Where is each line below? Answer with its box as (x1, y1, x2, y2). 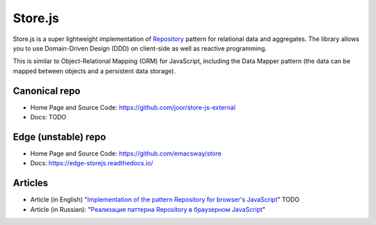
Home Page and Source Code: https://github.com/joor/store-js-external (30, 103, 236, 111)
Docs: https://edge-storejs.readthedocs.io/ (30, 159, 153, 167)
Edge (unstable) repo (13, 131, 107, 142)
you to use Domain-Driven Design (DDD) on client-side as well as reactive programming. (13, 44, 267, 52)
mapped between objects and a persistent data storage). (13, 67, 176, 75)
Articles (13, 177, 49, 189)
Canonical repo (13, 85, 81, 97)
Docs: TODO (30, 113, 66, 122)
